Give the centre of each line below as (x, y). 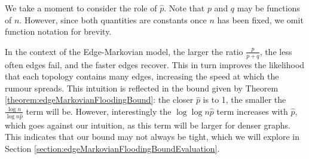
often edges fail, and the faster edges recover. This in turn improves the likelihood (155, 64)
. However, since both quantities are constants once (113, 19)
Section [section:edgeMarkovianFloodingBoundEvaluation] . (112, 149)
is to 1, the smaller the (244, 100)
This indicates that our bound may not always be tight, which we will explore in (152, 137)
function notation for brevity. (58, 31)
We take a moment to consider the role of (81, 8)
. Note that (184, 8)
